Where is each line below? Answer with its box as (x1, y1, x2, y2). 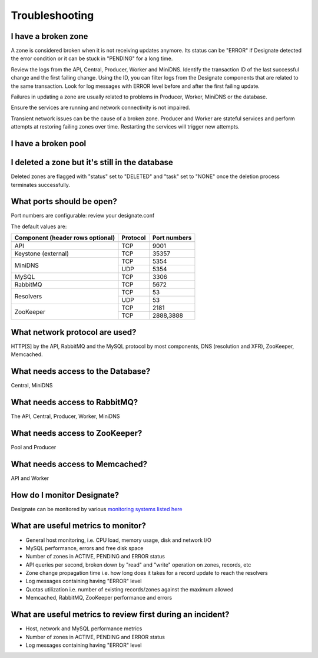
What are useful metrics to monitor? (11, 521, 147, 531)
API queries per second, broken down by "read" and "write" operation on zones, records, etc (25, 561, 251, 568)
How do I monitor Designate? (11, 490, 120, 500)
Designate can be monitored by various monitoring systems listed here (11, 505, 183, 512)
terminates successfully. (11, 181, 71, 188)
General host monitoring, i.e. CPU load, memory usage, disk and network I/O (25, 537, 211, 544)
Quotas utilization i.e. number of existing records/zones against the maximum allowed (25, 585, 234, 593)
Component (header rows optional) (14, 233, 115, 242)
